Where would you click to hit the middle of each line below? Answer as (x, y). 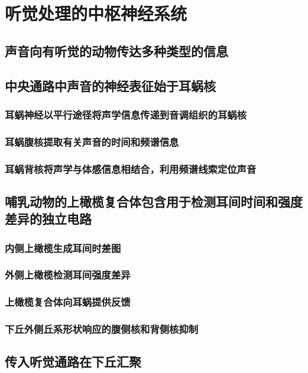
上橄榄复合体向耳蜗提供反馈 (68, 302)
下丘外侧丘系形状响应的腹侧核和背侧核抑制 (102, 329)
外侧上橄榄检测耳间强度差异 (68, 275)
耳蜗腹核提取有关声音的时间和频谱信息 (92, 141)
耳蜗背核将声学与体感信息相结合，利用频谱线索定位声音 (131, 168)
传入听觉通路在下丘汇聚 (73, 361)
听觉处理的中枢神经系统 (96, 13)
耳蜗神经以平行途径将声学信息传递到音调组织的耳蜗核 (126, 114)
